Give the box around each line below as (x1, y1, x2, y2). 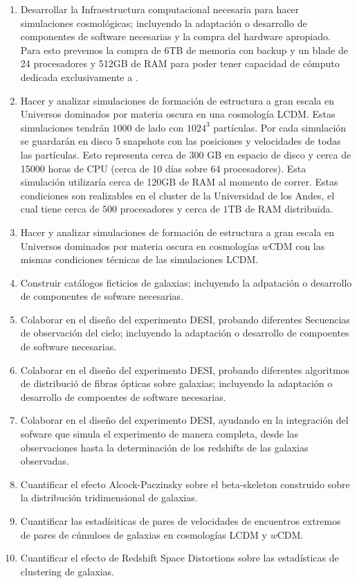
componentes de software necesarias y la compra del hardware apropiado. (20, 29, 331, 44)
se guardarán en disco (20, 134, 113, 148)
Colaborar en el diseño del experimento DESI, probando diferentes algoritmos (20, 362, 350, 377)
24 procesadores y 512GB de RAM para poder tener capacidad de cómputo (20, 56, 340, 71)
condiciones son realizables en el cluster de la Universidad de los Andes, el (20, 188, 335, 202)
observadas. (20, 454, 69, 468)
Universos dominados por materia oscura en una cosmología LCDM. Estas (20, 107, 336, 121)
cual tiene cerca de (20, 201, 100, 216)
